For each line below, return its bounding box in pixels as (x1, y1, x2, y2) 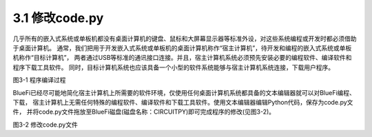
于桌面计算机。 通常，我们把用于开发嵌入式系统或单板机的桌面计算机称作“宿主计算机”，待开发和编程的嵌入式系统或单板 (12, 43, 352, 52)
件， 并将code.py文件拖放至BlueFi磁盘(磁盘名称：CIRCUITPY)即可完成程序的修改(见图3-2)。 (12, 107, 276, 116)
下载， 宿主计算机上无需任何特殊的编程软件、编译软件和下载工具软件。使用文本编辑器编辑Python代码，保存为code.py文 (12, 98, 353, 106)
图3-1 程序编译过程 (12, 76, 66, 84)
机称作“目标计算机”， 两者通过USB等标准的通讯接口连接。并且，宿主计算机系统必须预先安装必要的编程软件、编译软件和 (12, 54, 352, 62)
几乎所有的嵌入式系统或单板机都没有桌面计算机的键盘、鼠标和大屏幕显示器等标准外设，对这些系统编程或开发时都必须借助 (12, 34, 357, 43)
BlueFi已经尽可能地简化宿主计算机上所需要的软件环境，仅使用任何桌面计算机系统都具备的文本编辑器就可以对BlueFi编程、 (12, 88, 356, 96)
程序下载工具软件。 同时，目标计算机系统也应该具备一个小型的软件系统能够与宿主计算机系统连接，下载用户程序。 (12, 63, 334, 72)
